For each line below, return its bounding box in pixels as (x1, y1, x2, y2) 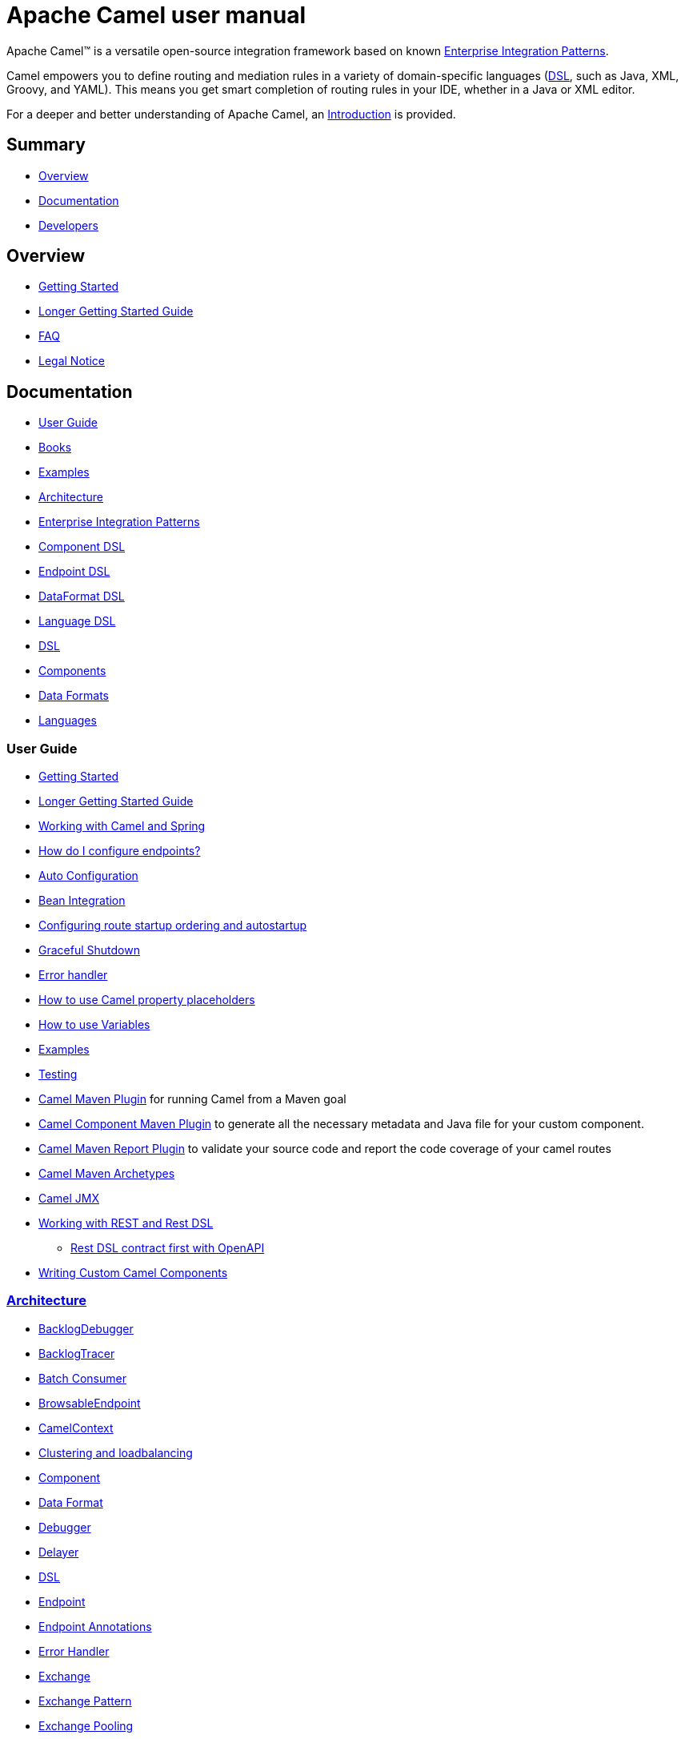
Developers (38, 218, 98, 232)
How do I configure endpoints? (38, 844, 201, 858)
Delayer (38, 1544, 79, 1559)
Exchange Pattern (38, 1693, 132, 1708)
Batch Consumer (38, 1371, 126, 1385)
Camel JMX (38, 1191, 100, 1206)
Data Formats (38, 689, 109, 703)
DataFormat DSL (38, 589, 125, 604)
